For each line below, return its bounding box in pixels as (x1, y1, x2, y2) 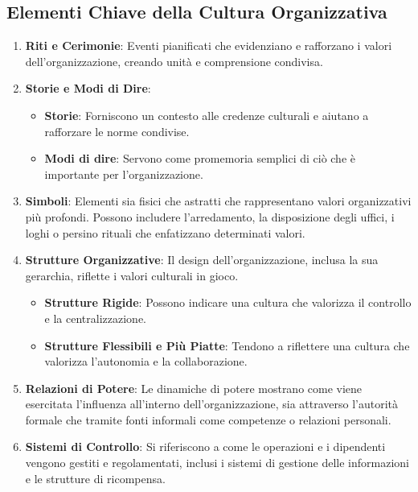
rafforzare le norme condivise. (44, 122, 190, 139)
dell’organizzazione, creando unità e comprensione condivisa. (25, 52, 323, 69)
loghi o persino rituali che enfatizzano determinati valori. (25, 224, 305, 241)
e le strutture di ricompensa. (25, 469, 166, 486)
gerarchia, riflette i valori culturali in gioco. (25, 267, 239, 283)
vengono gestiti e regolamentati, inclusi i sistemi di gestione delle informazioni (25, 454, 410, 471)
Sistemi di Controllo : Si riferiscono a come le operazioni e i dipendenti (25, 438, 386, 455)
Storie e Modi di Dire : (25, 80, 151, 97)
